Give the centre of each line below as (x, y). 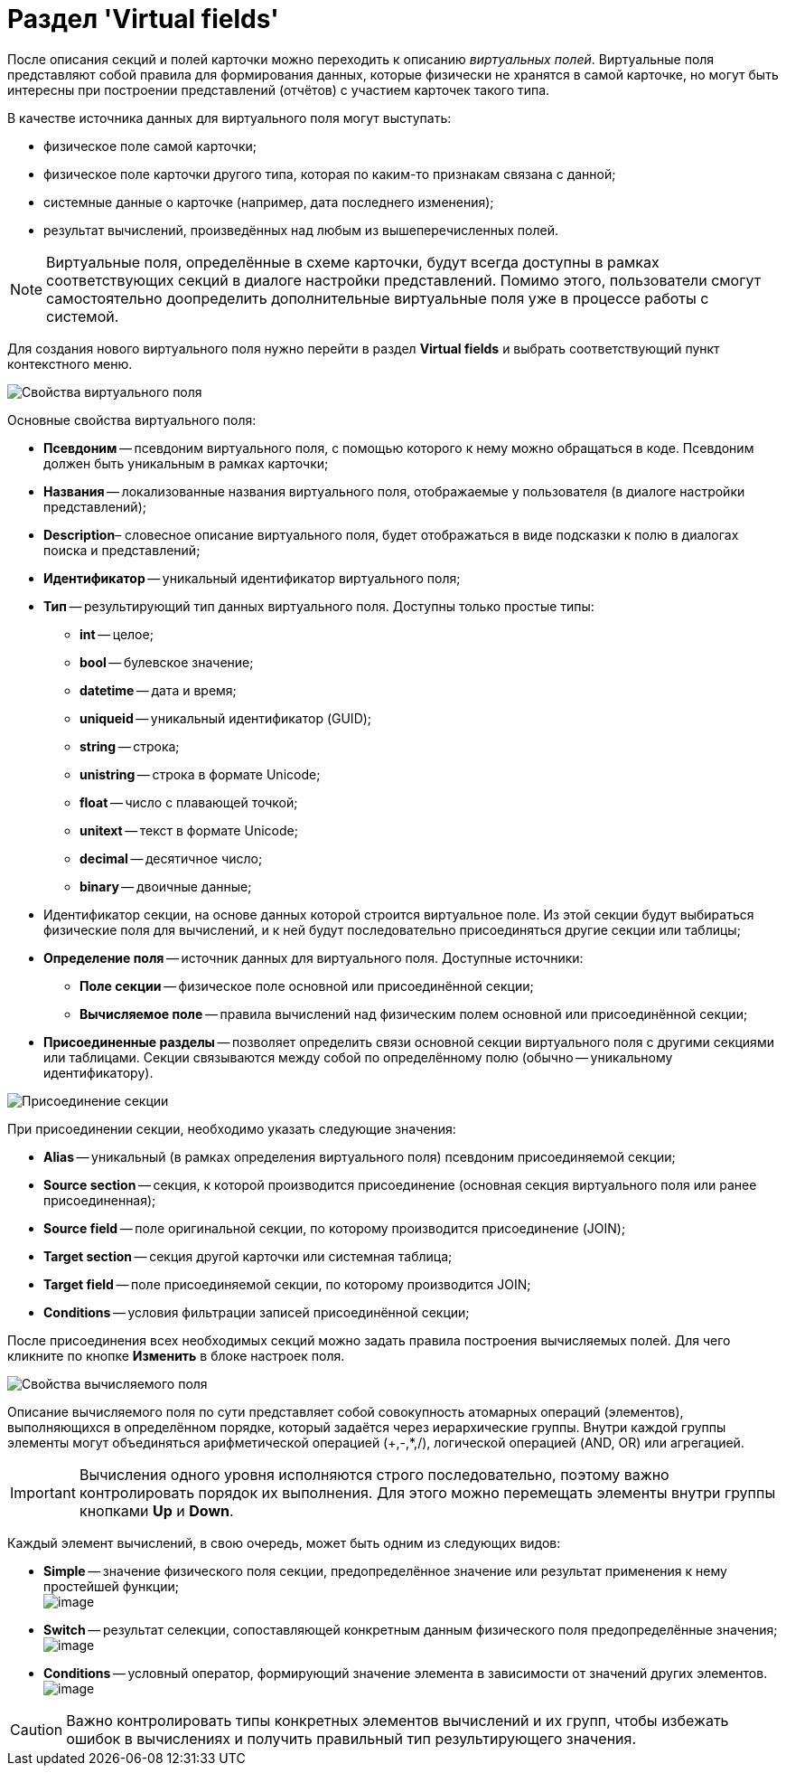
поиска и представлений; (122, 550)
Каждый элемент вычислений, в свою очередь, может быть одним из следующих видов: (284, 1542)
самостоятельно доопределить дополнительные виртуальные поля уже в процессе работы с (378, 298)
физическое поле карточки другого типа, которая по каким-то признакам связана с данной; (330, 174)
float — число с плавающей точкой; (189, 802)
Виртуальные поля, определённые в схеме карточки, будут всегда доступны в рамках (353, 262)
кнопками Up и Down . (156, 1510)
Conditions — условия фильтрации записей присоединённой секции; (257, 1312)
